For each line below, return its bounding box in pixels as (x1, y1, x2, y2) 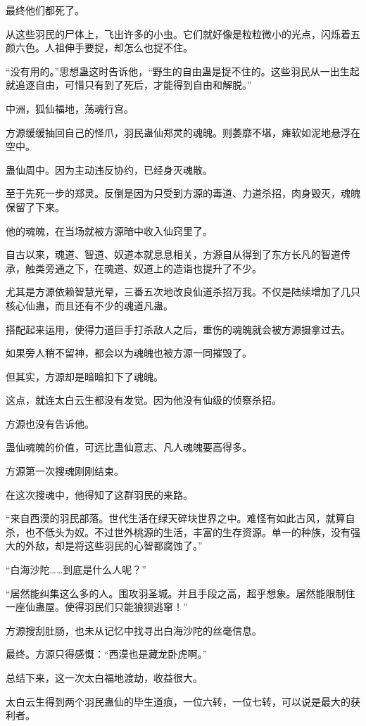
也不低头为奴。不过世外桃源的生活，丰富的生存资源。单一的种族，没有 (25, 524, 351, 539)
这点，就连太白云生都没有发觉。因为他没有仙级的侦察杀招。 (6, 393, 282, 407)
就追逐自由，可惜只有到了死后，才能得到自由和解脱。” (6, 77, 252, 92)
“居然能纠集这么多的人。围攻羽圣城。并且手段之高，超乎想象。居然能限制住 (6, 585, 355, 600)
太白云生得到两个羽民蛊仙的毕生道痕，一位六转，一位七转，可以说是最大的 (6, 694, 351, 708)
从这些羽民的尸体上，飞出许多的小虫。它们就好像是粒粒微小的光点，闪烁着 (6, 26, 351, 41)
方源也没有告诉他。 (6, 416, 94, 431)
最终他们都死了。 (6, 3, 84, 17)
